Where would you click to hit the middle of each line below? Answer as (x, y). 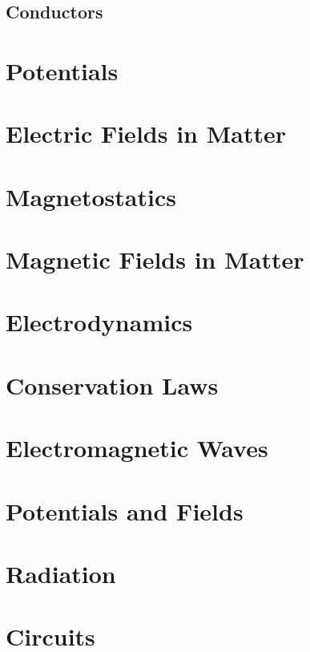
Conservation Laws (112, 385)
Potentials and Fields (125, 510)
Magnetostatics (91, 196)
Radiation (61, 573)
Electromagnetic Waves (137, 448)
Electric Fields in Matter (146, 134)
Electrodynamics (99, 322)
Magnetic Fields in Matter (155, 259)
